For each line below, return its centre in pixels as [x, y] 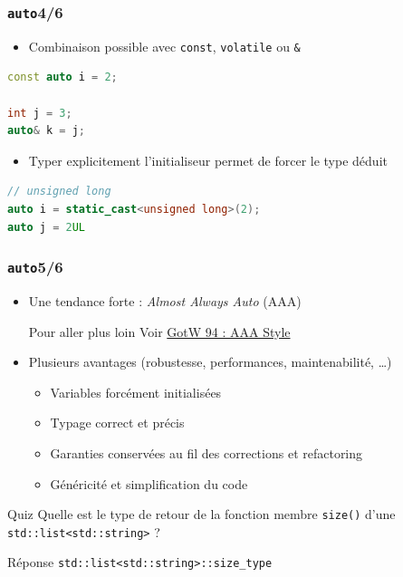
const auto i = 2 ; [62, 77]
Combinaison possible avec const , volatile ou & [164, 46]
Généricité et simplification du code [149, 483]
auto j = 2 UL [46, 227]
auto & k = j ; [46, 131]
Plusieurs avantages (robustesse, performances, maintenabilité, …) [210, 362]
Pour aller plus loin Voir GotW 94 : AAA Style [159, 331]
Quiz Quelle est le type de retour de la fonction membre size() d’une [201, 514]
